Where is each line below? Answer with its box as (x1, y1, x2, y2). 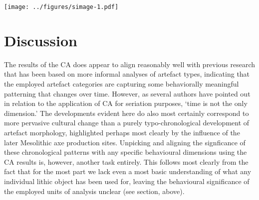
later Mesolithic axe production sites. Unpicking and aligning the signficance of (4, 137, 246, 147)
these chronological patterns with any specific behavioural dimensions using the (4, 147, 247, 157)
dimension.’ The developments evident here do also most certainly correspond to (4, 107, 249, 118)
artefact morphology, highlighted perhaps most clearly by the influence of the (4, 127, 240, 137)
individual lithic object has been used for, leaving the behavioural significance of (4, 176, 250, 186)
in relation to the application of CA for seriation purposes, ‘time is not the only (4, 98, 248, 108)
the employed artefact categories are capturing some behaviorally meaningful (4, 78, 239, 89)
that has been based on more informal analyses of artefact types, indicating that (4, 69, 250, 79)
